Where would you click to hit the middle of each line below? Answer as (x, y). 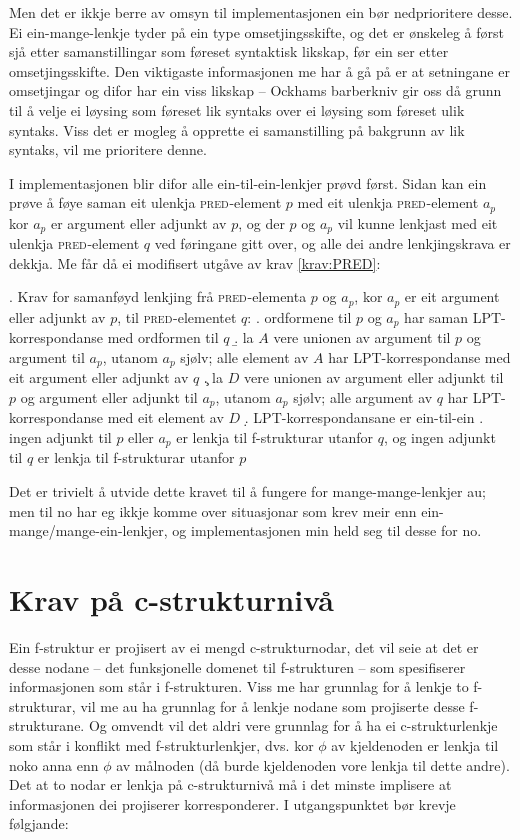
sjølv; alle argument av (363, 396)
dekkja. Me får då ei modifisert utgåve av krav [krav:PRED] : (195, 262)
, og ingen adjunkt (439, 437)
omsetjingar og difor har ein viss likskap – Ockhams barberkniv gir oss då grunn (255, 90)
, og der (261, 222)
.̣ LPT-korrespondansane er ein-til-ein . (364, 417)
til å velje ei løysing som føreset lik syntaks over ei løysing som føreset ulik (237, 109)
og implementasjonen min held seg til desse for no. (327, 530)
